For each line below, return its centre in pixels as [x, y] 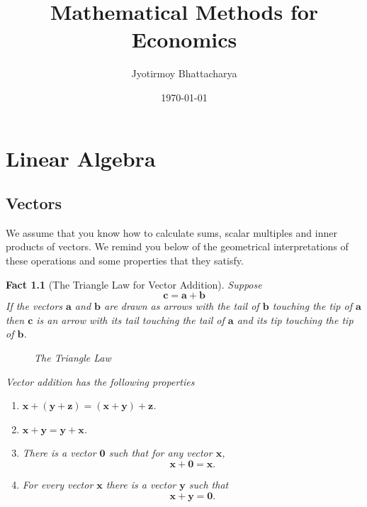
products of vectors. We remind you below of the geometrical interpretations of [177, 246]
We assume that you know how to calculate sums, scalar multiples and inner [171, 232]
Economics [184, 39]
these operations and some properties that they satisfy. [125, 261]
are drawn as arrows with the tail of [182, 306]
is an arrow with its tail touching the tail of [130, 319]
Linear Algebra [81, 158]
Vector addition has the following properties [100, 381]
